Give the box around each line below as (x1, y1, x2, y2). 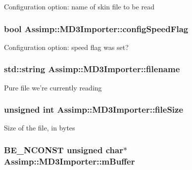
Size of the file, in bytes (4, 123, 75, 133)
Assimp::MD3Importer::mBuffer (4, 155, 135, 167)
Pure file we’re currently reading (4, 82, 102, 92)
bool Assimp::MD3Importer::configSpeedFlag (4, 22, 189, 35)
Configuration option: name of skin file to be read (4, 1, 154, 11)
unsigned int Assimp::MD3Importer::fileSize (4, 103, 184, 116)
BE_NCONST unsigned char (4, 143, 123, 156)
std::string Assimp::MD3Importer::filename (4, 63, 180, 75)
